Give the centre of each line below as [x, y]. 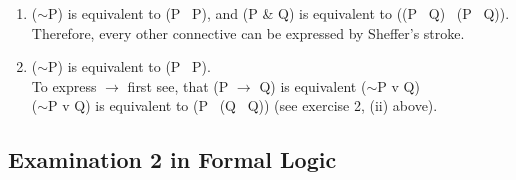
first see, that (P [178, 85]
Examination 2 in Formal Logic [172, 159]
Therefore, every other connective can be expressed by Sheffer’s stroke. [248, 32]
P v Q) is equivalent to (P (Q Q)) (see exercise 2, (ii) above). [243, 105]
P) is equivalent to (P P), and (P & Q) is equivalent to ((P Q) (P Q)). [279, 13]
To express [64, 85]
